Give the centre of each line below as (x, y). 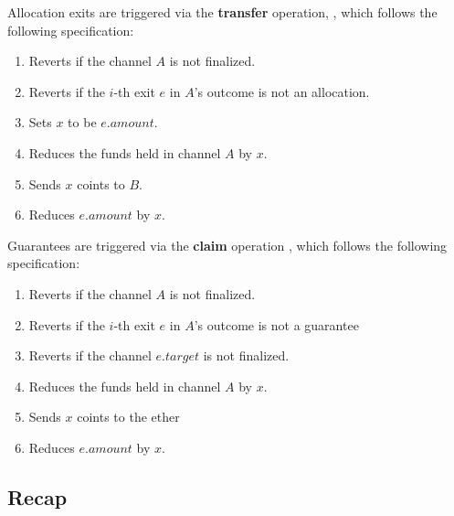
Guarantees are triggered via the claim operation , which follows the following (227, 245)
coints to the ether (128, 417)
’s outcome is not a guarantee (276, 324)
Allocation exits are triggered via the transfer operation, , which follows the (222, 12)
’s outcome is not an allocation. (282, 91)
